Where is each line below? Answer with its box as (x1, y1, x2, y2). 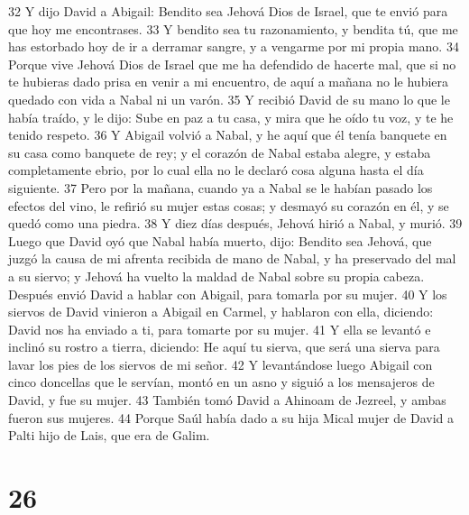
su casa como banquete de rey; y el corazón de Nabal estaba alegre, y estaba (8, 143, 431, 161)
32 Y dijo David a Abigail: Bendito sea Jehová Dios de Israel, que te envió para (8, 2, 448, 20)
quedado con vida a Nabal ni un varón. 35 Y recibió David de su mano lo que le (8, 89, 450, 108)
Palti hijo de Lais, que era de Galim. (8, 426, 210, 445)
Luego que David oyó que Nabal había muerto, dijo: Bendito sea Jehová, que (8, 231, 432, 250)
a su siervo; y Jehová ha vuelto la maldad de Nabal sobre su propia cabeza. (8, 266, 425, 285)
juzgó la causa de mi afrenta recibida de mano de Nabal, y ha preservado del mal (8, 249, 456, 268)
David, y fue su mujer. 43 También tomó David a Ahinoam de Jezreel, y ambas (8, 391, 446, 409)
